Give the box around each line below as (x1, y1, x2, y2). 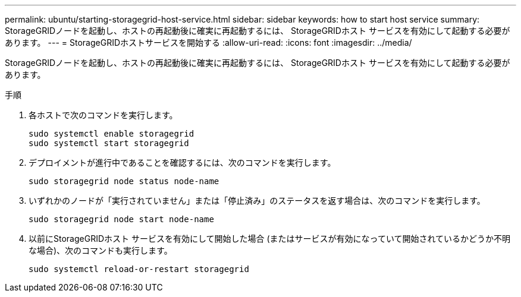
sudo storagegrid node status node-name (29, 176, 219, 186)
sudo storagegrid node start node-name (29, 214, 214, 224)
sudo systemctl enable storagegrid (29, 129, 194, 138)
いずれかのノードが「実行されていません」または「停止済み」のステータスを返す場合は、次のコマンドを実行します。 (29, 195, 485, 206)
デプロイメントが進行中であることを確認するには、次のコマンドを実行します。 (29, 157, 336, 168)
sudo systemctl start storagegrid (29, 138, 189, 148)
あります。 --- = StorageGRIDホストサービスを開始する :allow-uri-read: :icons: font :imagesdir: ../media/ (5, 37, 412, 48)
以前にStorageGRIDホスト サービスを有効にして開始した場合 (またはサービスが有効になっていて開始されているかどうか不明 (29, 233, 511, 244)
